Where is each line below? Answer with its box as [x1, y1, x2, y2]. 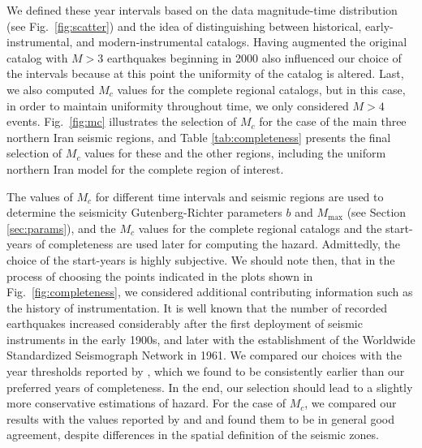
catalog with [6, 49, 68, 66]
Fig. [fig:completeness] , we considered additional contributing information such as [6, 283, 413, 300]
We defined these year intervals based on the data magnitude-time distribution [6, 2, 398, 18]
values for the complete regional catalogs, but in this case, [117, 80, 406, 97]
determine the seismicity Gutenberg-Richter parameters [6, 204, 282, 221]
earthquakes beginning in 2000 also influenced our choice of [107, 49, 402, 66]
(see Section [347, 204, 407, 221]
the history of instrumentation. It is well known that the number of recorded [6, 299, 388, 316]
